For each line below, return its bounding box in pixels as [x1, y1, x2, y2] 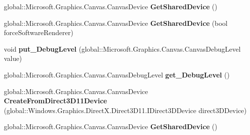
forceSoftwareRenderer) [4, 27, 73, 38]
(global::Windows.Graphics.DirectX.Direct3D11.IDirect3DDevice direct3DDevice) [4, 105, 247, 115]
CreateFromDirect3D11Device [4, 96, 107, 106]
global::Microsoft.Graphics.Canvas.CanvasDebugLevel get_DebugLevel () [4, 69, 230, 79]
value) [4, 53, 22, 63]
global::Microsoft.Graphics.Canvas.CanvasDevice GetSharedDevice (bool [4, 18, 228, 28]
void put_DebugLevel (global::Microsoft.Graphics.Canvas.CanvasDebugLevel [4, 43, 241, 54]
